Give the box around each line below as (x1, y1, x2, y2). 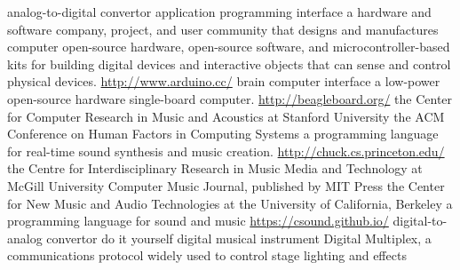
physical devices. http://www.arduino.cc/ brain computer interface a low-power (7, 72, 440, 91)
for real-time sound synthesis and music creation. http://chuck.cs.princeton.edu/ (7, 141, 445, 160)
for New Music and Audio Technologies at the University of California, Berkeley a (7, 194, 453, 212)
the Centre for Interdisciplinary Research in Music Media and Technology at (7, 159, 423, 178)
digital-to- (393, 211, 448, 230)
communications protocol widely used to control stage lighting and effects (7, 246, 407, 265)
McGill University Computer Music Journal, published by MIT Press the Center (7, 176, 445, 195)
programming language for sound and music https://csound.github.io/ (7, 211, 389, 230)
